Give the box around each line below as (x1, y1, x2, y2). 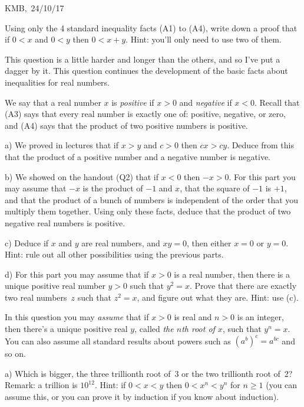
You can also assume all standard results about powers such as (5, 334, 231, 347)
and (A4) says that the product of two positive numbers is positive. (5, 119, 248, 131)
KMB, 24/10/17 (5, 2, 64, 14)
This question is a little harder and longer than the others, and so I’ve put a (5, 53, 280, 65)
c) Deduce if (5, 236, 49, 249)
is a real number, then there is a (174, 268, 290, 280)
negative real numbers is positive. (5, 216, 125, 229)
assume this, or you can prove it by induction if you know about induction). (5, 390, 279, 402)
